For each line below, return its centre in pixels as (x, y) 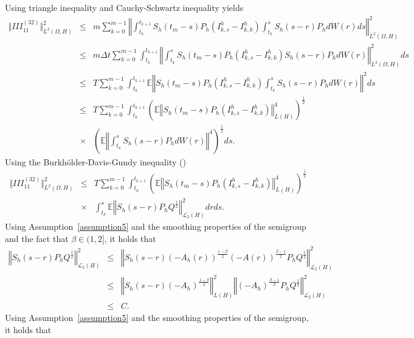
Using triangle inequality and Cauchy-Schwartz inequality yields (124, 7)
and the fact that (37, 238)
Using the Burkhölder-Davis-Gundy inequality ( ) (95, 161)
